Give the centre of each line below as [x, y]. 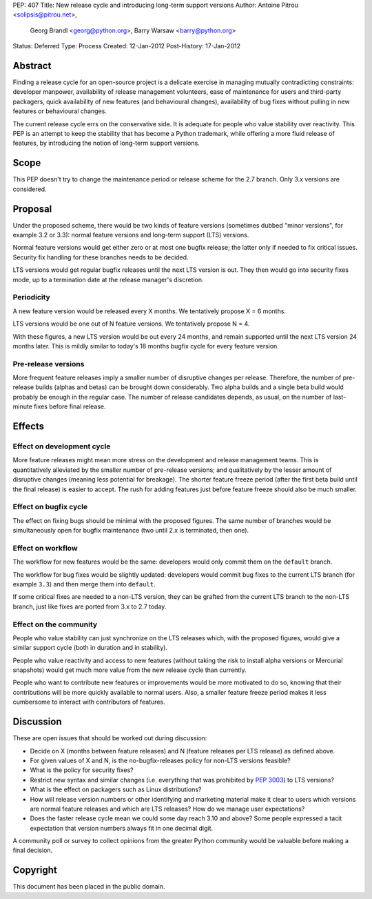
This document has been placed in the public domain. [89, 887]
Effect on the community [55, 624]
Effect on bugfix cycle [50, 507]
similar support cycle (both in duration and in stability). [90, 648]
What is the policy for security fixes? [82, 770]
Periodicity [32, 297]
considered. [30, 189]
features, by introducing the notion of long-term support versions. [106, 143]
